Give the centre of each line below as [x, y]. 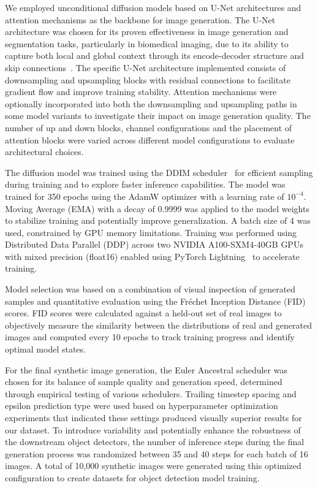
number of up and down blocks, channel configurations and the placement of [149, 127]
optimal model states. [45, 349]
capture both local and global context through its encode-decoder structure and [155, 55]
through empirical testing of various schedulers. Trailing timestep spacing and [151, 393]
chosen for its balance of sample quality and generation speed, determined [144, 382]
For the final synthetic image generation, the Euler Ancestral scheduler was [146, 369]
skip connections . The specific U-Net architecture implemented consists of [146, 67]
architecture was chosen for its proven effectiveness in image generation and [147, 32]
